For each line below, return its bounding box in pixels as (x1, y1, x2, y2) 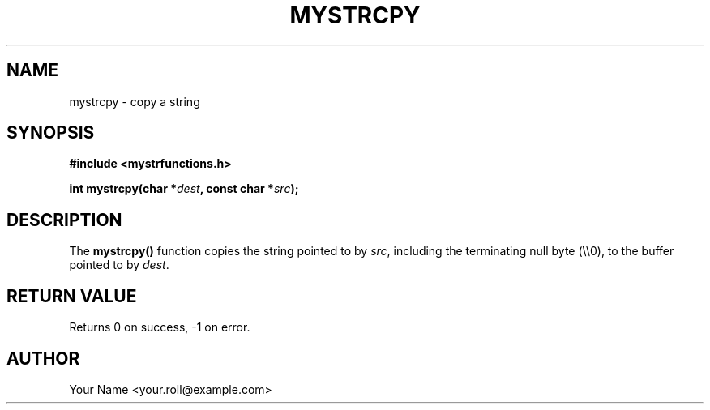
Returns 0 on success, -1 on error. (69, 320, 250, 335)
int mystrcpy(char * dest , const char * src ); (69, 182, 299, 196)
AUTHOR (6, 348, 80, 369)
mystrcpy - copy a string (69, 94, 200, 109)
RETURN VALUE (6, 285, 137, 306)
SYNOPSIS (6, 122, 95, 143)
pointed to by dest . (69, 258, 169, 272)
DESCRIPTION (6, 209, 122, 230)
